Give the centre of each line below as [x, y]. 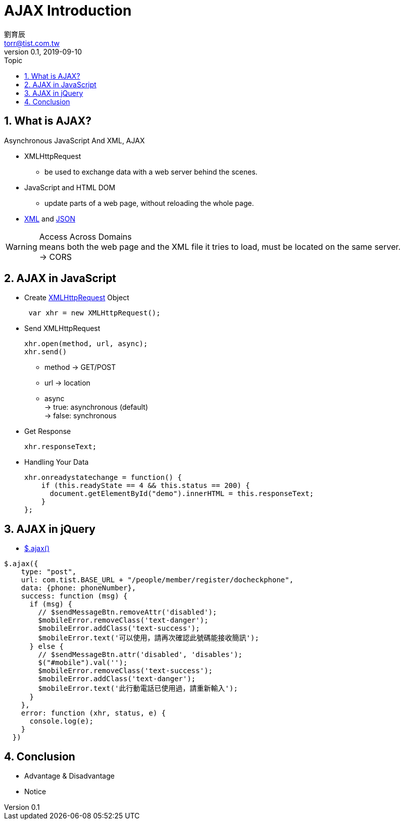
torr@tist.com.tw [32, 43]
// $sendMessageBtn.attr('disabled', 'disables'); [140, 655]
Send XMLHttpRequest [62, 328]
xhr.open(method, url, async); [86, 344]
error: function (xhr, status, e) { [93, 713]
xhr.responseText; [61, 447]
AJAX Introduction [68, 11]
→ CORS [56, 257]
